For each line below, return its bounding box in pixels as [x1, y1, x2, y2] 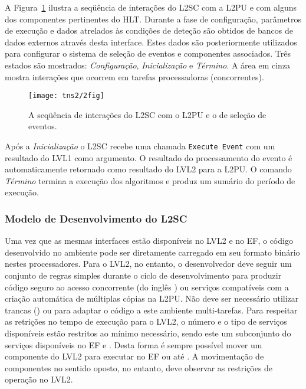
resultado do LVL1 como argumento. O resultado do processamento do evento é [5, 151, 292, 164]
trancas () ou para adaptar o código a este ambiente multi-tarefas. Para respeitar [5, 303, 298, 316]
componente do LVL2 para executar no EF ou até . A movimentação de [5, 350, 264, 362]
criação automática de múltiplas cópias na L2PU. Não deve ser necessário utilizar [5, 292, 299, 305]
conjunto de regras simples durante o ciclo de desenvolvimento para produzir [5, 269, 282, 282]
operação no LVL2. [5, 373, 73, 385]
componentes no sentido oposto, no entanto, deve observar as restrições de [5, 361, 273, 374]
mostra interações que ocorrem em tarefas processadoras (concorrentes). [5, 70, 264, 83]
